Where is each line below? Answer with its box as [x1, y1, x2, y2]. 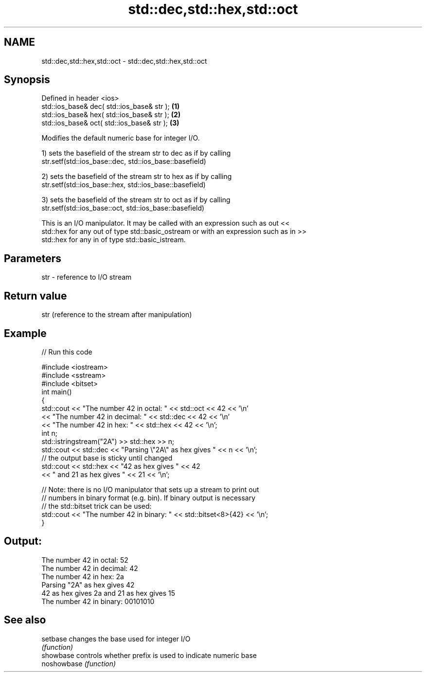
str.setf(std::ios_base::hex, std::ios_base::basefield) [41, 180, 206, 189]
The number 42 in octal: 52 [41, 555, 128, 564]
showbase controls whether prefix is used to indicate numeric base [41, 651, 257, 659]
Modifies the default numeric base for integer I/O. [41, 134, 200, 142]
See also [4, 614, 46, 626]
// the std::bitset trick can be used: [41, 501, 152, 510]
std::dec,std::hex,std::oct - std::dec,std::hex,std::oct [41, 56, 207, 65]
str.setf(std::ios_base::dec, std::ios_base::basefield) [41, 157, 206, 166]
